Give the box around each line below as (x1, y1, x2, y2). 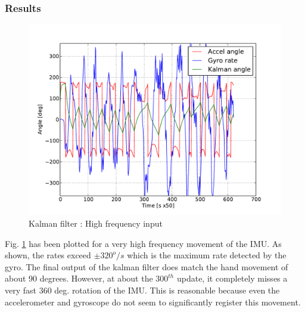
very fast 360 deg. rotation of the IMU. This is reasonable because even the (5, 284, 280, 296)
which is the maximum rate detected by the (127, 249, 287, 261)
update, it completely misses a (176, 272, 288, 285)
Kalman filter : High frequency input (29, 217, 163, 230)
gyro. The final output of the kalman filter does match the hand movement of (5, 260, 288, 273)
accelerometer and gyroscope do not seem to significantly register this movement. (5, 295, 301, 308)
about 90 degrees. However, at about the (5, 272, 153, 285)
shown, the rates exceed (5, 249, 91, 261)
